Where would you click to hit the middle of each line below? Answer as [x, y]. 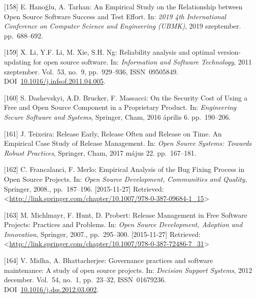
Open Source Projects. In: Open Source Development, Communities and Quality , [126, 179]
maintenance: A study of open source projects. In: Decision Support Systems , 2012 [128, 270]
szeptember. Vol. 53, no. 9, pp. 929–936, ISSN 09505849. [91, 71]
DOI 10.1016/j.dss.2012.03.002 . [51, 289]
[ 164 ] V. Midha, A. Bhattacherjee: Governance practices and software [109, 260]
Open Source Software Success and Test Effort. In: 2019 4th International [115, 16]
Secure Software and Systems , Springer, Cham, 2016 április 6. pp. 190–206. [117, 116]
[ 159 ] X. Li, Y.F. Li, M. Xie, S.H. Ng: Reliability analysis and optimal [110, 52]
